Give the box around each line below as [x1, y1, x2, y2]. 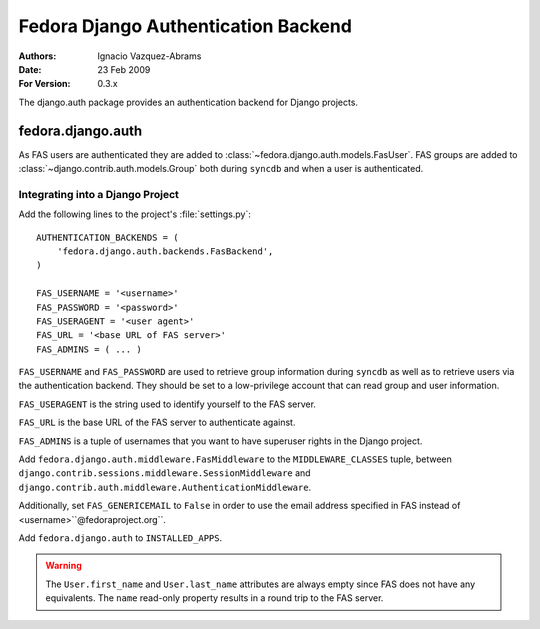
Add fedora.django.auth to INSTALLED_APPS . [18, 531, 223, 544]
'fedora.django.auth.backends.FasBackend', [56, 245, 274, 257]
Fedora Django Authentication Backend [18, 15, 352, 37]
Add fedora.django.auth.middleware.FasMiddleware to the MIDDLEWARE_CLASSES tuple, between [18, 453, 452, 465]
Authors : [18, 50, 57, 62]
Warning [45, 560, 82, 572]
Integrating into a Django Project [18, 187, 180, 201]
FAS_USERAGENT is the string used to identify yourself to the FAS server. [18, 398, 317, 410]
